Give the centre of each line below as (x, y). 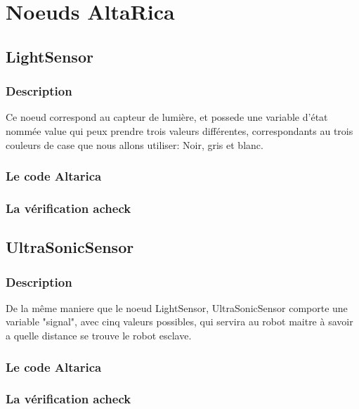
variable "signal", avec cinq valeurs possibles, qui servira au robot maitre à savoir (179, 322)
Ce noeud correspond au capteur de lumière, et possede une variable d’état (167, 117)
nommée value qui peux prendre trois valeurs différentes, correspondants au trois (179, 130)
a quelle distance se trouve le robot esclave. (99, 336)
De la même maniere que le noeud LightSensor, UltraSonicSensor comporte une (177, 307)
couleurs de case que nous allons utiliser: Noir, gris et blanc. (135, 144)
